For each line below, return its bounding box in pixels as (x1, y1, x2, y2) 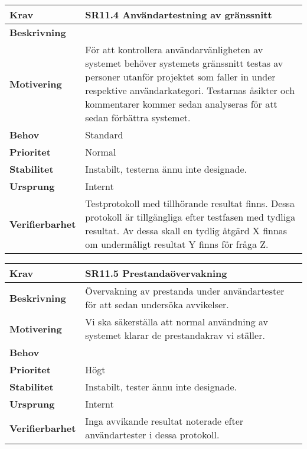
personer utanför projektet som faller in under (85, 70, 276, 83)
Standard (85, 128, 123, 141)
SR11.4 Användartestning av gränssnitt (85, 8, 272, 21)
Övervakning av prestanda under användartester (85, 284, 285, 298)
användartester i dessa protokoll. (85, 428, 220, 441)
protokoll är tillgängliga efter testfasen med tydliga (85, 210, 296, 224)
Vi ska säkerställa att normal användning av (85, 315, 268, 328)
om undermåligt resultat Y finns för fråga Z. (85, 237, 269, 251)
